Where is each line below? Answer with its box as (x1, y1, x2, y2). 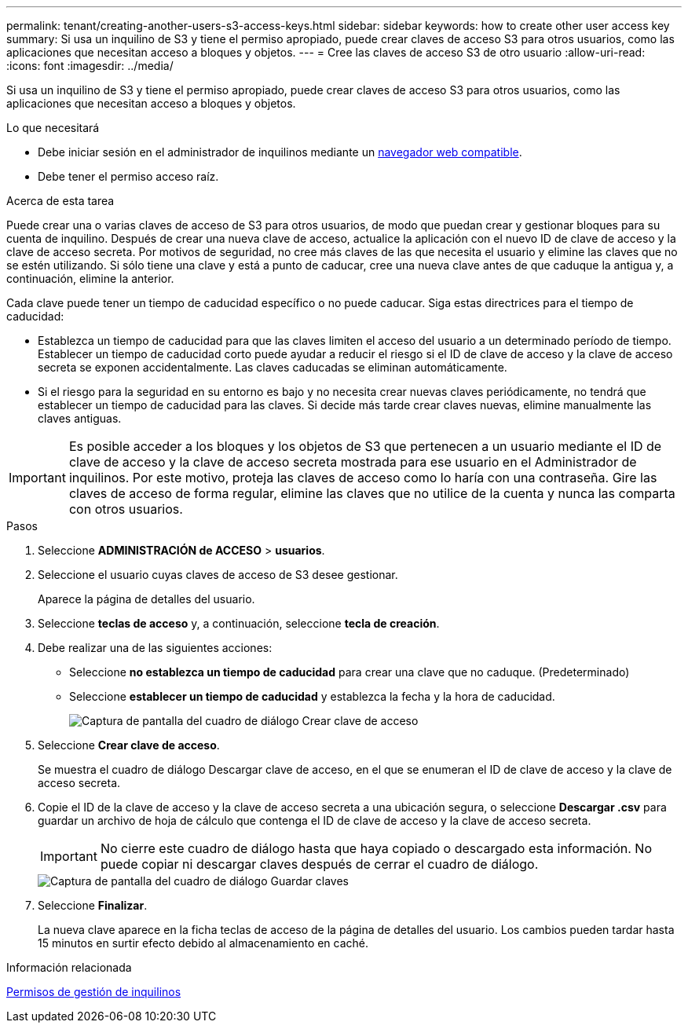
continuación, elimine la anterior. (6, 272, 174, 285)
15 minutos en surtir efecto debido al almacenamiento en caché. (38, 936, 369, 950)
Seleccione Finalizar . (38, 899, 148, 912)
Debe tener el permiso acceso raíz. (38, 170, 219, 183)
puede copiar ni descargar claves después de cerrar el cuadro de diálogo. (100, 856, 539, 872)
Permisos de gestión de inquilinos (6, 985, 181, 998)
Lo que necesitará (6, 121, 100, 134)
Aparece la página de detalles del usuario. (38, 592, 255, 606)
